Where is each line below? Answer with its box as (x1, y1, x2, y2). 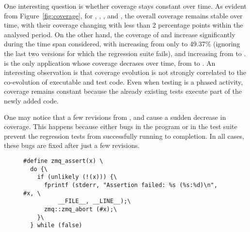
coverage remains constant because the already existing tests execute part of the (4, 86, 242, 96)
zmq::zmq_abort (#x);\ (44, 205, 117, 213)
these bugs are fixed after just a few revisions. (4, 140, 140, 150)
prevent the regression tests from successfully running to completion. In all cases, (4, 130, 244, 141)
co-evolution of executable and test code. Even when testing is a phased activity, (4, 76, 243, 87)
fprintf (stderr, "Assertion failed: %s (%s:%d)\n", (44, 181, 218, 188)
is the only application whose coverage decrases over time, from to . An (4, 58, 216, 68)
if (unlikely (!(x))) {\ (37, 174, 117, 181)
